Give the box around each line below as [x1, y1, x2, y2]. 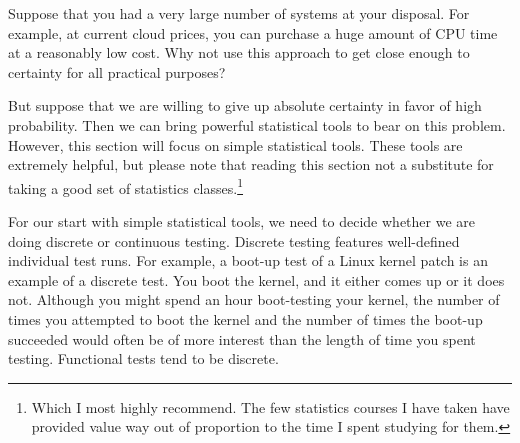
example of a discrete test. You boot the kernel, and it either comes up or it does [8, 269, 505, 290]
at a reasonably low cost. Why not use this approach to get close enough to [8, 42, 470, 63]
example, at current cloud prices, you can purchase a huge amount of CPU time [8, 22, 498, 43]
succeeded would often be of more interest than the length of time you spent [8, 328, 476, 349]
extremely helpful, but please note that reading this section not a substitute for [8, 154, 494, 175]
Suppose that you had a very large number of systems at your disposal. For [8, 3, 470, 23]
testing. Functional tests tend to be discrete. [8, 348, 279, 369]
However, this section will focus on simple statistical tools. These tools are [8, 134, 463, 155]
